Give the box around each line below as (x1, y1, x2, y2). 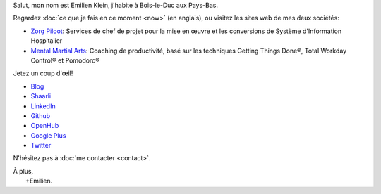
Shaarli (30, 92, 52, 101)
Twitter (30, 141, 52, 150)
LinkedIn (30, 102, 56, 110)
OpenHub (30, 122, 59, 130)
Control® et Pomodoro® (30, 56, 100, 65)
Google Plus (30, 131, 66, 140)
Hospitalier (30, 37, 63, 45)
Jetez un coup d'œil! (13, 69, 73, 77)
